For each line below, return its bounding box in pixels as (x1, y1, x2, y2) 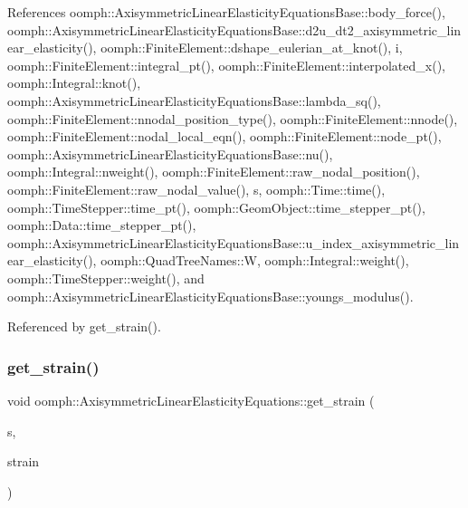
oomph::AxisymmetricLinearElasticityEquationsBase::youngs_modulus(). (7, 286, 414, 305)
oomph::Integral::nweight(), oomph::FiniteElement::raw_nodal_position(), (7, 162, 420, 181)
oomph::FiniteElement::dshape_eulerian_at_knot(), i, (100, 38, 403, 57)
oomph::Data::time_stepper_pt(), (7, 216, 196, 235)
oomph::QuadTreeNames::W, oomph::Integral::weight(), (100, 251, 409, 270)
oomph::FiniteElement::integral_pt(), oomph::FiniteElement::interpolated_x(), (7, 55, 445, 74)
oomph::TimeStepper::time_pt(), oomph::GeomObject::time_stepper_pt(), (7, 197, 425, 216)
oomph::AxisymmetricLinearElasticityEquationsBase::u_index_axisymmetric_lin (7, 233, 460, 252)
